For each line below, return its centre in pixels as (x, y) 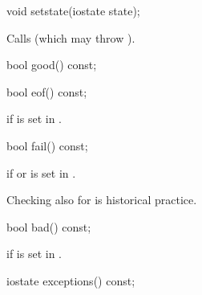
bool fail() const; (47, 145)
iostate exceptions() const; (71, 280)
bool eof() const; (47, 91)
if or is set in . (41, 172)
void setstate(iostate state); (73, 10)
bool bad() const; (49, 226)
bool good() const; (52, 65)
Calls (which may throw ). (71, 37)
